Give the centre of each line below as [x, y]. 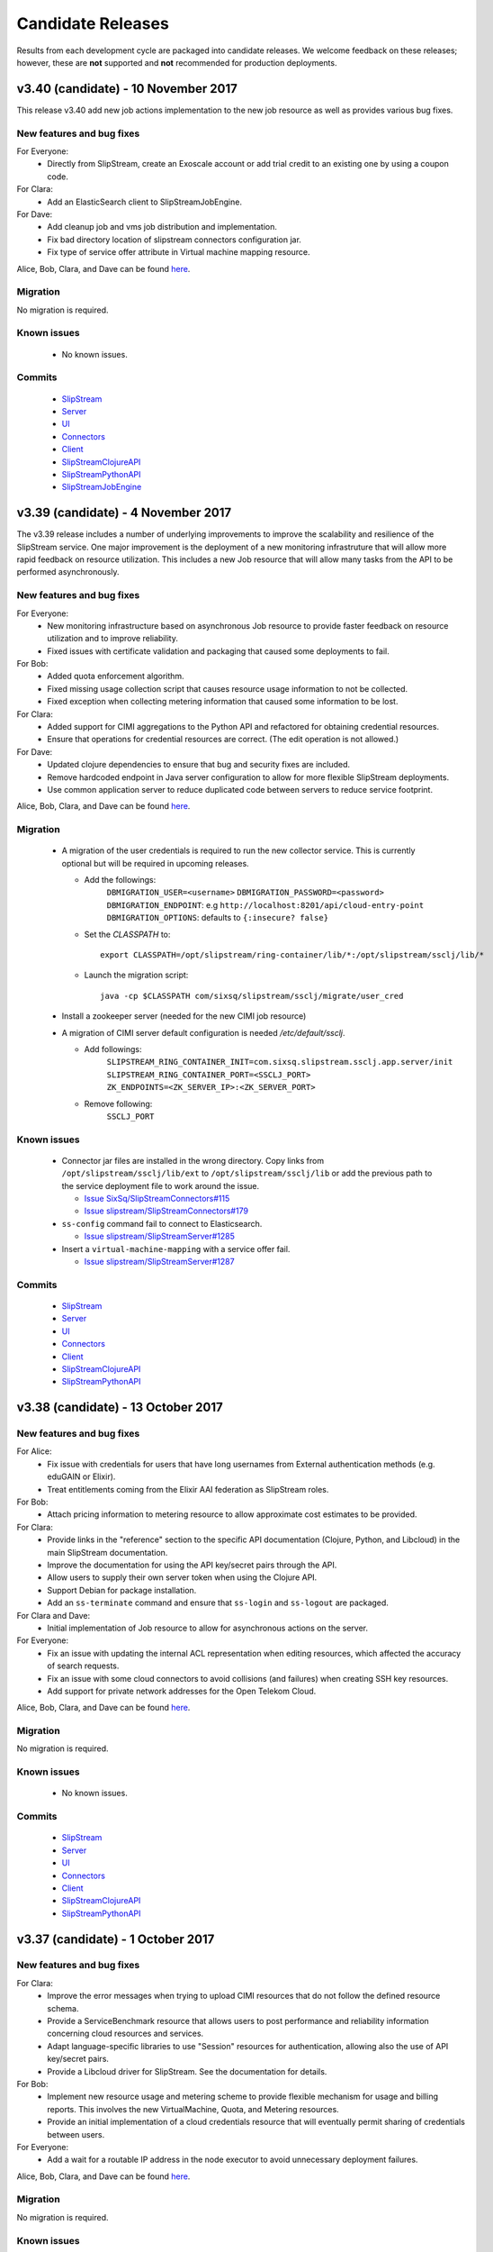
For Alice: [34, 1451]
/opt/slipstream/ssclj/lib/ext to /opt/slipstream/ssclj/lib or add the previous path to [247, 1173]
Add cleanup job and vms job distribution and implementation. [162, 227]
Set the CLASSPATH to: [127, 934]
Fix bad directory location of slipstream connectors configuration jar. [174, 240]
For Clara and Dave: [54, 1615]
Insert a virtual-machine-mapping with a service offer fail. [176, 1249]
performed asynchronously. [68, 572]
